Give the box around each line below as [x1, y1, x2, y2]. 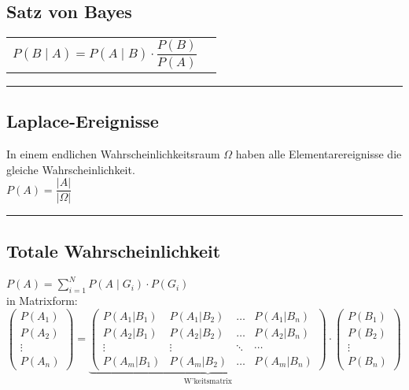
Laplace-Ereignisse [6, 109, 159, 133]
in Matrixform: [6, 292, 78, 308]
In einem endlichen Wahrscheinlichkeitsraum [6, 146, 220, 162]
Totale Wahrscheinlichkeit [6, 238, 221, 262]
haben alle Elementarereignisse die [235, 146, 402, 162]
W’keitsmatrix [183, 377, 232, 385]
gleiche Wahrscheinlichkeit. [6, 161, 135, 177]
